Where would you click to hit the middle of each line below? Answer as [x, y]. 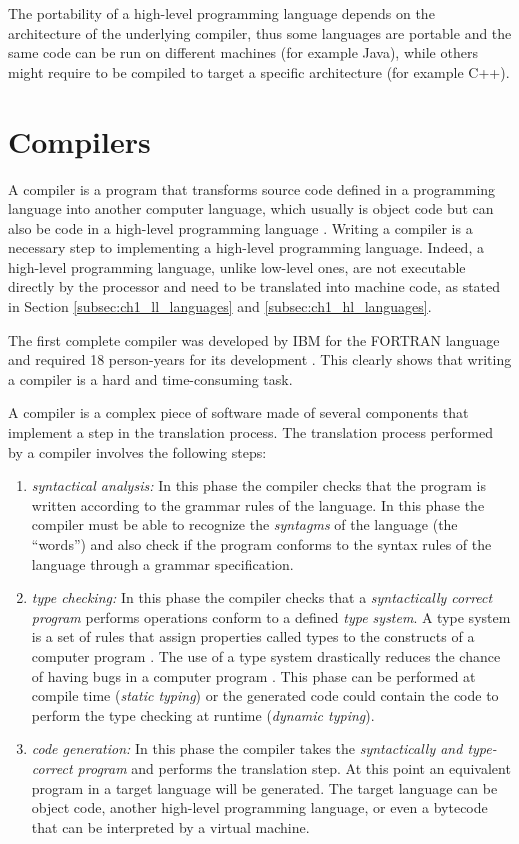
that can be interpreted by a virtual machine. [170, 826]
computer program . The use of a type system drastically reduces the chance [266, 655]
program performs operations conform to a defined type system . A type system [271, 616]
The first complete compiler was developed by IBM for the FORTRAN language [254, 339]
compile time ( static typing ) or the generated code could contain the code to [265, 695]
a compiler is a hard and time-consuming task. [150, 378]
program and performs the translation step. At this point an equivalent [294, 767]
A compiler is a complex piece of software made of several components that [238, 412]
